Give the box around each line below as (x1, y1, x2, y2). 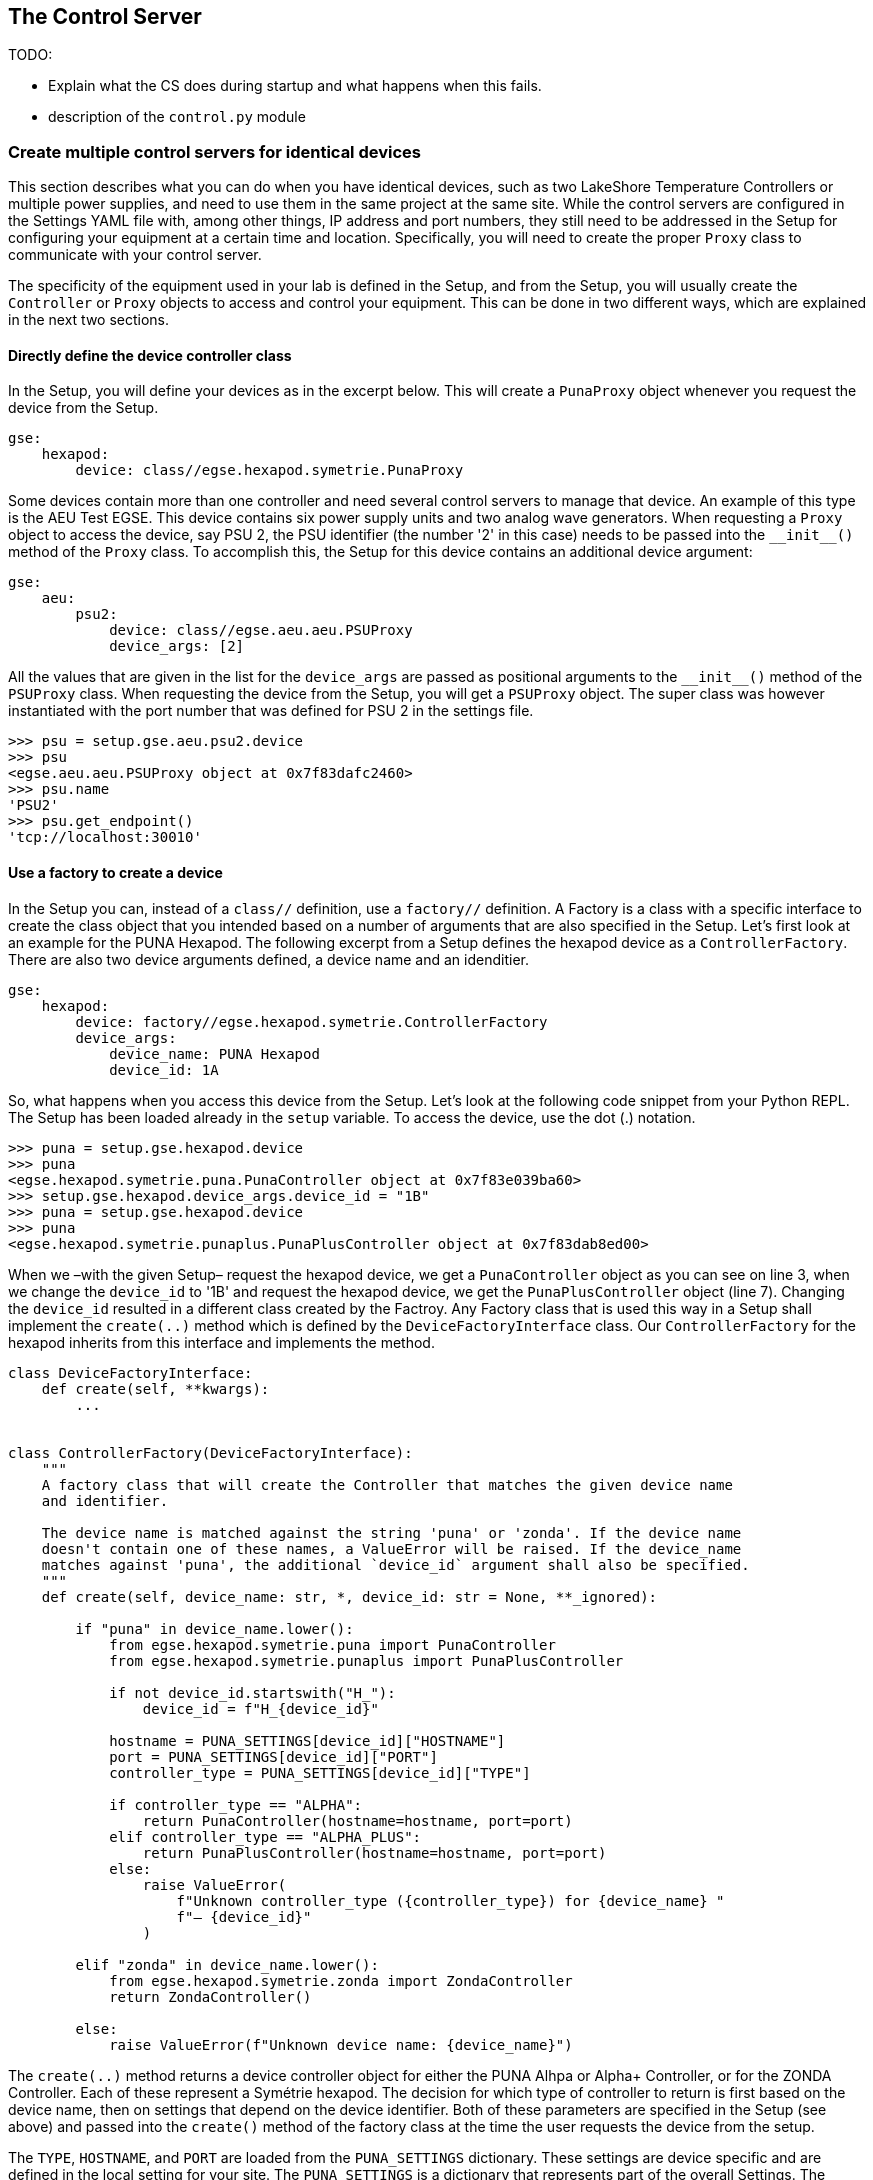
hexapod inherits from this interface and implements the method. (8, 1333, 435, 1351)
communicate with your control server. (8, 246, 262, 264)
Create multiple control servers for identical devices (8, 141, 421, 162)
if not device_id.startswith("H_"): (109, 1684, 396, 1701)
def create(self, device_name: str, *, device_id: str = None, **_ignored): (41, 1588, 658, 1605)
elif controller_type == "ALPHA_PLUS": (109, 1828, 422, 1845)
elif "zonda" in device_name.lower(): (75, 1956, 379, 1973)
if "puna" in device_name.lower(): (75, 1620, 354, 1637)
